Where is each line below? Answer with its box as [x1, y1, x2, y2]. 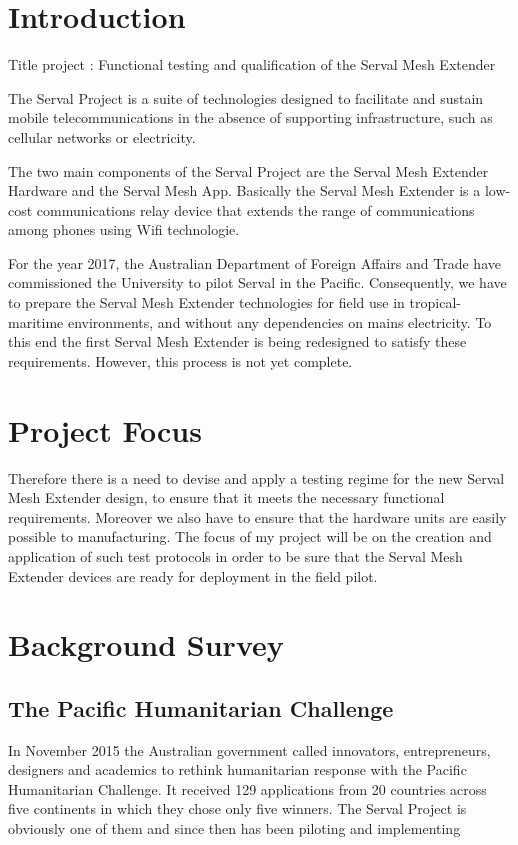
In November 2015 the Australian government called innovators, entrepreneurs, [8, 739, 491, 760]
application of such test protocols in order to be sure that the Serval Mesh [8, 545, 463, 566]
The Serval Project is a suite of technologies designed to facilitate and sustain [8, 87, 484, 108]
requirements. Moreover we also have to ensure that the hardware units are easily [8, 506, 507, 527]
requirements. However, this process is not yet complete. [8, 350, 353, 371]
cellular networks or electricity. [8, 126, 196, 147]
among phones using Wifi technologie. [8, 219, 240, 240]
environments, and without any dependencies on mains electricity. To [67, 311, 492, 332]
